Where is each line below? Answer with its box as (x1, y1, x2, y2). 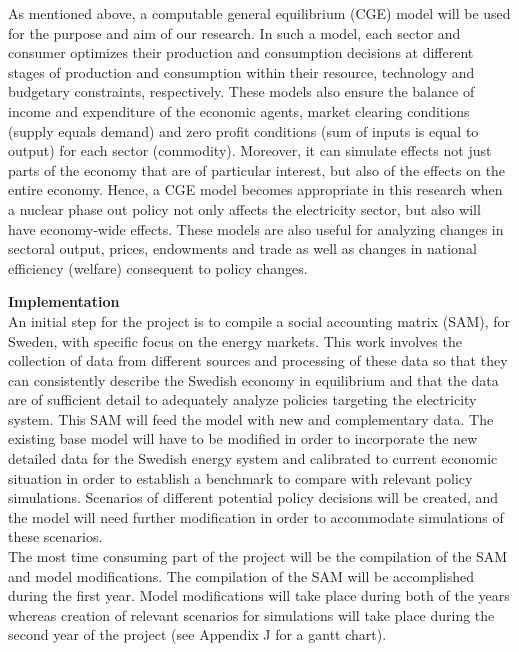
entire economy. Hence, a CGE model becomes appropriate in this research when (8, 179, 503, 200)
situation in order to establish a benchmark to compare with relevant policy (8, 467, 473, 488)
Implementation (8, 291, 120, 312)
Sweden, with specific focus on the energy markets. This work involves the (8, 330, 462, 351)
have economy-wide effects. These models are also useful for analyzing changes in (8, 218, 504, 239)
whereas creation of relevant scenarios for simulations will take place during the (8, 604, 495, 625)
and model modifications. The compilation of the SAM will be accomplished (8, 565, 475, 586)
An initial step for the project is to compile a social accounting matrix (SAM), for (8, 310, 511, 331)
